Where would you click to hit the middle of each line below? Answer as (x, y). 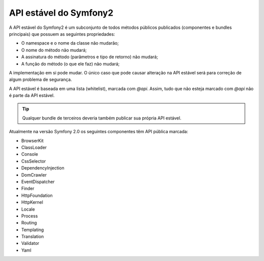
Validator (30, 243)
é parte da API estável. (32, 95)
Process (30, 216)
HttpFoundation (37, 195)
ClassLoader (34, 147)
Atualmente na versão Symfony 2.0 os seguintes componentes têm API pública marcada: (99, 132)
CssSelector (33, 161)
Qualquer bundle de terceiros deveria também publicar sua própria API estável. (102, 118)
